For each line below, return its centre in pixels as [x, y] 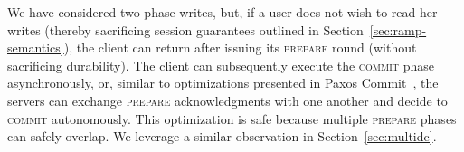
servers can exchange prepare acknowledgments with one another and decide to [227, 100]
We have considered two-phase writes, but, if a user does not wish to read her [223, 12]
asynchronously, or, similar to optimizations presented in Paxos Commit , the [223, 83]
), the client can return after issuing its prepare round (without [240, 47]
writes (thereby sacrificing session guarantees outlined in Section [185, 29]
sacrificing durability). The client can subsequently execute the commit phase [221, 65]
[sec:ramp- [398, 29]
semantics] [36, 47]
